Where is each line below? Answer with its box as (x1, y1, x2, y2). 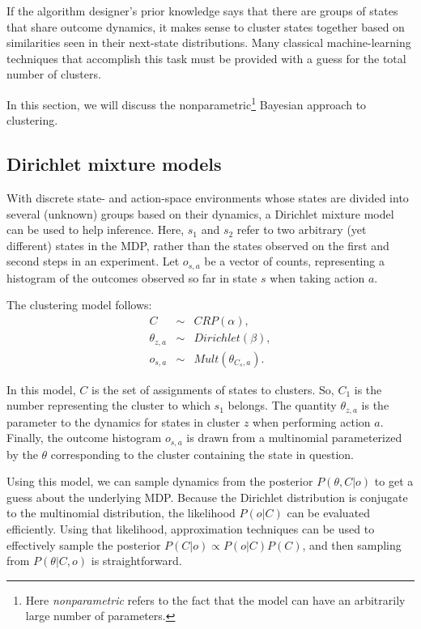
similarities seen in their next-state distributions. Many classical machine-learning (6, 34, 411, 51)
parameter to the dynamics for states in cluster (6, 413, 240, 430)
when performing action (253, 413, 371, 430)
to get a (374, 473, 414, 490)
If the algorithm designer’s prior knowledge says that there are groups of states (6, 2, 398, 19)
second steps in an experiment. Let (6, 253, 180, 270)
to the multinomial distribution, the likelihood (6, 504, 236, 521)
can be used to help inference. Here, (6, 221, 185, 238)
